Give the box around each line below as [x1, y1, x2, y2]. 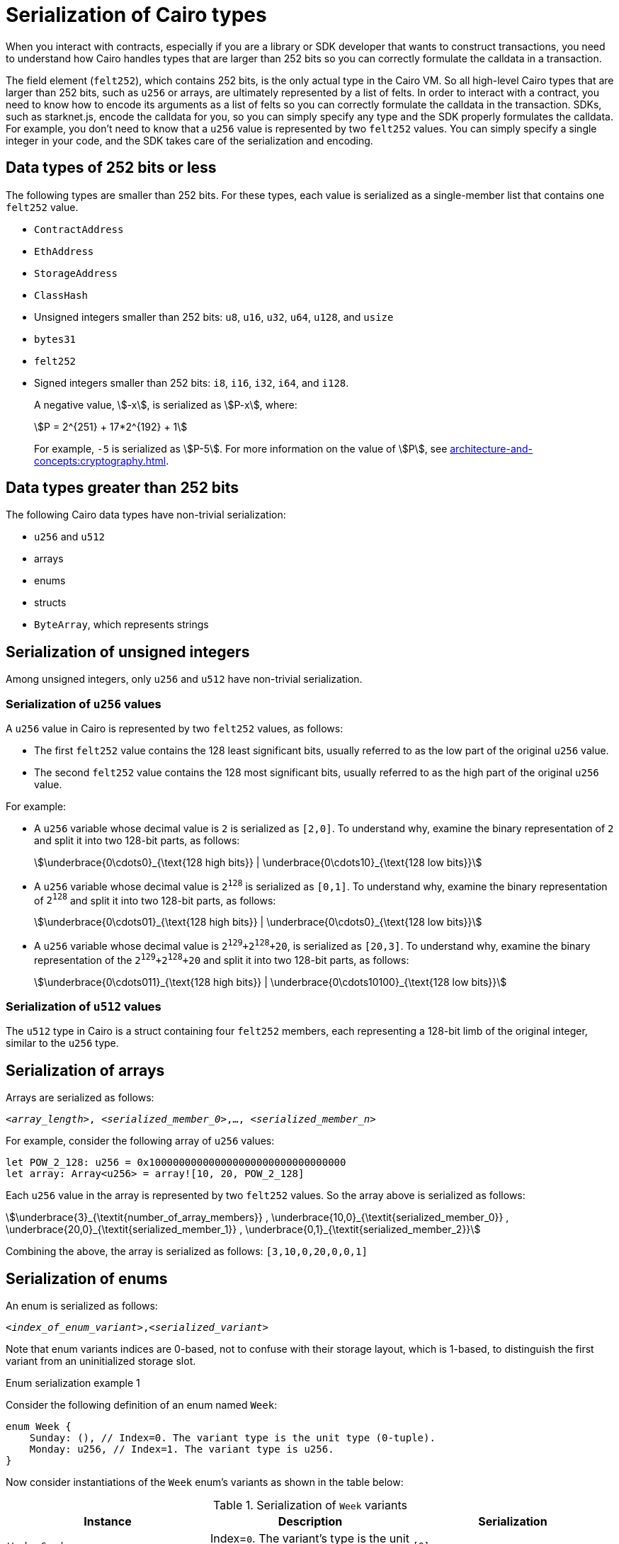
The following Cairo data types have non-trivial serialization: [6, 509, 286, 521]
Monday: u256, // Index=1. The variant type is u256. [29, 1443, 334, 1455]
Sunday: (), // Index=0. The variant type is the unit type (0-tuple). [29, 1432, 436, 1444]
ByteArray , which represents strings [34, 618, 209, 631]
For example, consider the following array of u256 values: [6, 1135, 275, 1147]
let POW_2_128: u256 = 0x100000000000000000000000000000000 [6, 1157, 346, 1169]
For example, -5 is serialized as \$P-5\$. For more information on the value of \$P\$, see [34, 442, 448, 455]
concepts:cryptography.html [34, 454, 166, 467]
